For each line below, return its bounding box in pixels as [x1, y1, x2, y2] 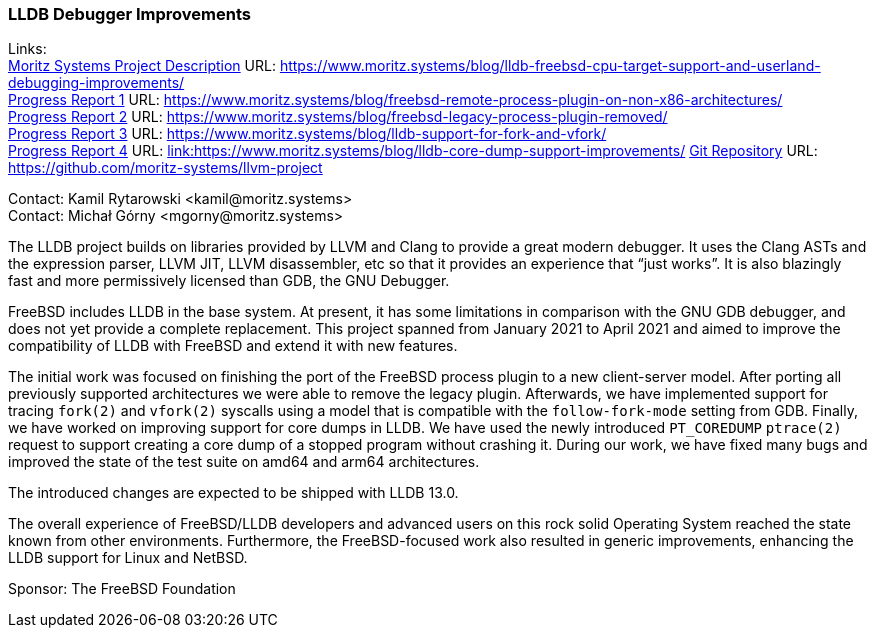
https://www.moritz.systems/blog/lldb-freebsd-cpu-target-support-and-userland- [279, 57, 821, 75]
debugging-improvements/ [8, 74, 185, 92]
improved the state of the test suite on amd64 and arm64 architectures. [8, 453, 480, 471]
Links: [8, 40, 47, 58]
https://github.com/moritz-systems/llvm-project [8, 159, 323, 177]
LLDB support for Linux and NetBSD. [8, 549, 248, 567]
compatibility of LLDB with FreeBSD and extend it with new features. [8, 337, 458, 355]
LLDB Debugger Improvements [8, 4, 252, 24]
